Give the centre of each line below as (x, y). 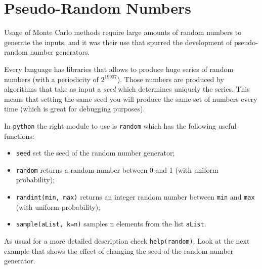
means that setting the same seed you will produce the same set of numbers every (131, 99)
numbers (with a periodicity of (51, 79)
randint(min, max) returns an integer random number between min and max (135, 197)
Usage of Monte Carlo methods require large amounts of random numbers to (123, 32)
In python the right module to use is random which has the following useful (120, 125)
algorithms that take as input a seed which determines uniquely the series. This (127, 89)
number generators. (60, 52)
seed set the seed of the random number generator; (95, 153)
